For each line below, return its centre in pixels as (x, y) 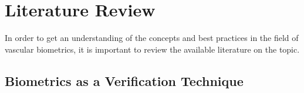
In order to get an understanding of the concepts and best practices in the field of (152, 38)
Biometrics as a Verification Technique (124, 80)
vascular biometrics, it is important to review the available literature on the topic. (152, 49)
